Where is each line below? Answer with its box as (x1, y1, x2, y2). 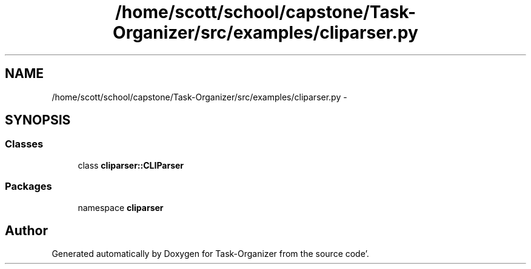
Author (5, 222, 48, 238)
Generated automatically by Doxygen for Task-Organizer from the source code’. (52, 248, 369, 259)
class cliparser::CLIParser (78, 160, 184, 170)
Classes (5, 138, 44, 151)
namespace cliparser (78, 202, 164, 213)
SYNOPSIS (5, 112, 71, 128)
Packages (5, 180, 52, 193)
